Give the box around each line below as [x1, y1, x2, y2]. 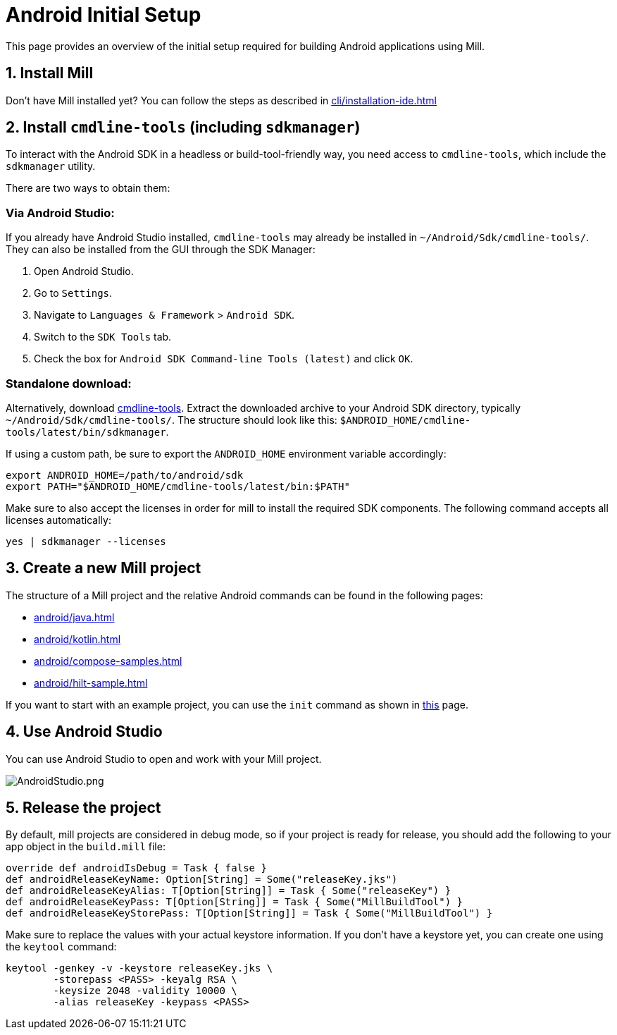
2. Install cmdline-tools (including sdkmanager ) [6, 118, 361, 137]
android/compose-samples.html [34, 654, 182, 667]
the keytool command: [6, 941, 117, 953]
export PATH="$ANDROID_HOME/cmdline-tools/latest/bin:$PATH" [6, 480, 350, 492]
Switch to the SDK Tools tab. [34, 331, 172, 343]
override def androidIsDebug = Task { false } [6, 862, 267, 874]
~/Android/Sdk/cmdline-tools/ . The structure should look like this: [6, 413, 337, 426]
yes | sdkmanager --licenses [6, 535, 166, 547]
